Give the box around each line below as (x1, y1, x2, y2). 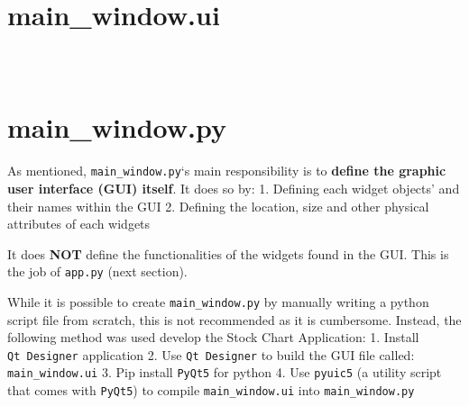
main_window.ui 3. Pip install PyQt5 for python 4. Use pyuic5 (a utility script (7, 363, 442, 382)
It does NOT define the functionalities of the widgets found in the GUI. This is (7, 244, 449, 263)
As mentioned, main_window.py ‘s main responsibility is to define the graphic (7, 161, 446, 180)
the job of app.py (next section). (7, 262, 188, 281)
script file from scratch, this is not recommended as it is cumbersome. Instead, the (7, 310, 462, 329)
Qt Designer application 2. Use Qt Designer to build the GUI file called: (7, 345, 415, 364)
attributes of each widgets (7, 214, 151, 233)
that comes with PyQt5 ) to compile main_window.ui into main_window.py (7, 381, 415, 400)
